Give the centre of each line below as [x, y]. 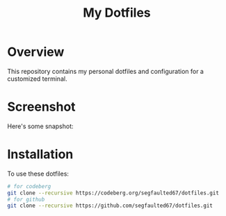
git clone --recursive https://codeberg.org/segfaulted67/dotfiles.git [113, 193]
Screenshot [41, 107]
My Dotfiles [117, 13]
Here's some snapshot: [41, 126]
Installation [40, 154]
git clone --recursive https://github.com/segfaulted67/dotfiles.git [110, 206]
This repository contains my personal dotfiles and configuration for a [105, 71]
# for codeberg [29, 186]
